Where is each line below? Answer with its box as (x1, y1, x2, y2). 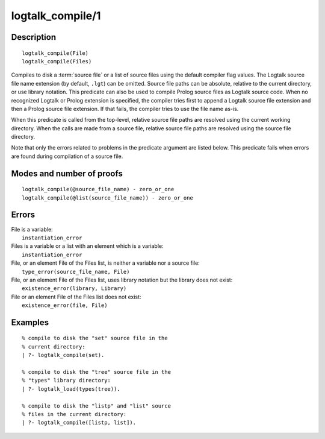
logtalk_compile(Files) (22, 58, 92, 65)
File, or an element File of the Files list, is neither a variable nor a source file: (11, 259, 200, 267)
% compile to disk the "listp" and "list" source (22, 402, 172, 409)
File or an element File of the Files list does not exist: (11, 293, 141, 300)
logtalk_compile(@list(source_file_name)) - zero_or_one (22, 194, 194, 201)
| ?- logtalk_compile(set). (22, 352, 105, 359)
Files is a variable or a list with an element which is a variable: (11, 242, 164, 250)
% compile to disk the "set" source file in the (22, 335, 168, 342)
